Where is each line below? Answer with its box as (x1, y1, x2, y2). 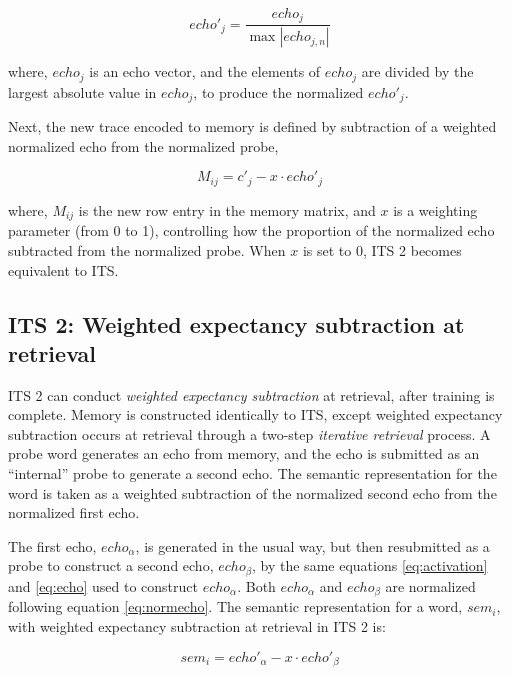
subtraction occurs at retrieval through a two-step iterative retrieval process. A (8, 423, 491, 444)
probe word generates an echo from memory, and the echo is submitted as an (8, 443, 480, 464)
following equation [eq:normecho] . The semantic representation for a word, (8, 596, 463, 617)
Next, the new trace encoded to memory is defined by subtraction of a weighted (8, 116, 497, 137)
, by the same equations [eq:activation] (252, 555, 488, 576)
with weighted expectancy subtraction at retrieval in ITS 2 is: (8, 615, 386, 636)
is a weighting (393, 199, 478, 220)
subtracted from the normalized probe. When (8, 239, 286, 260)
